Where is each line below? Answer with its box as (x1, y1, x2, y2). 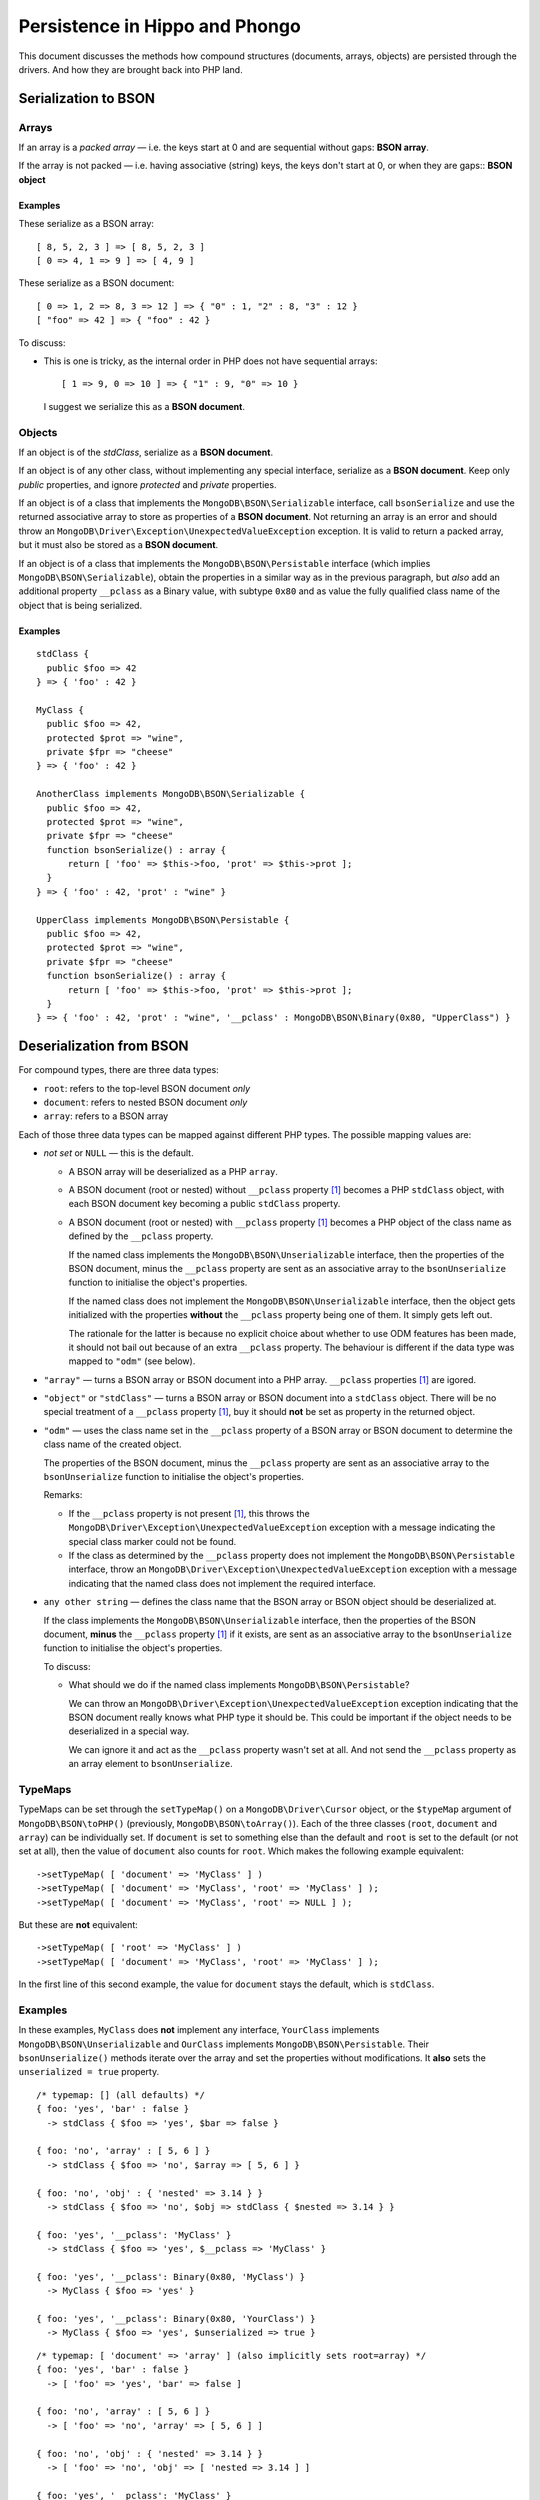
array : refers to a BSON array (43, 1110, 169, 1122)
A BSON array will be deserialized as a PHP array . (68, 1165, 279, 1177)
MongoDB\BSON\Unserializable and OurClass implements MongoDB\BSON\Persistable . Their (18, 2038, 430, 2050)
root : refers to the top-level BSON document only (43, 1082, 251, 1094)
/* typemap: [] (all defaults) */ (36, 2089, 205, 2100)
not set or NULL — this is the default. (43, 1147, 194, 1159)
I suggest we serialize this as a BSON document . (43, 400, 245, 412)
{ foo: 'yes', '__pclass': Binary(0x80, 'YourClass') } (36, 2313, 316, 2325)
